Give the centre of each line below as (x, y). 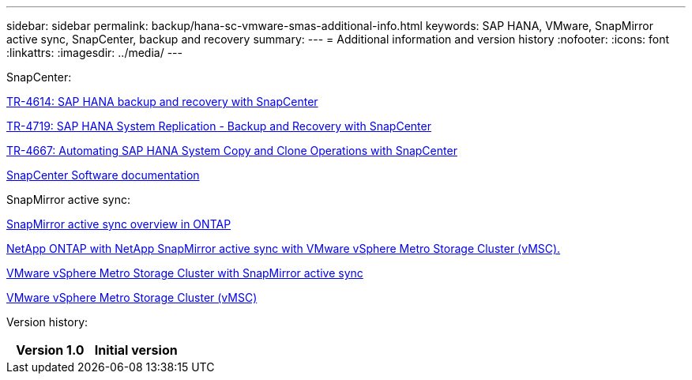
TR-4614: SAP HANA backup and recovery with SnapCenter (162, 102)
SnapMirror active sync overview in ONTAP (119, 224)
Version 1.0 (50, 350)
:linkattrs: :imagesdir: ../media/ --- (94, 53)
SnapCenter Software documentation (103, 175)
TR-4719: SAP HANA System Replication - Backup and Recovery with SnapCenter (219, 126)
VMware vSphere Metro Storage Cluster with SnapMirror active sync (185, 273)
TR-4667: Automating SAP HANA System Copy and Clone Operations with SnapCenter (232, 150)
